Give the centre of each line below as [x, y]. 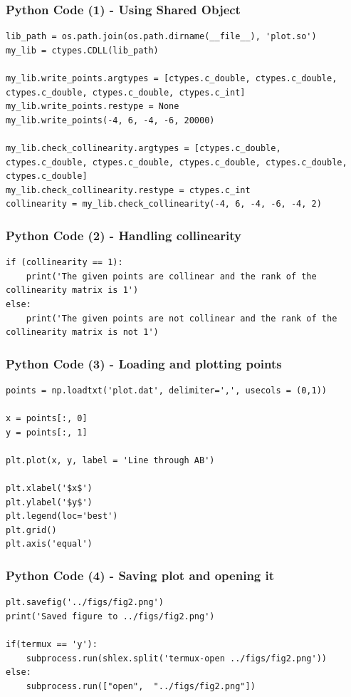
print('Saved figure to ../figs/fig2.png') [110, 616]
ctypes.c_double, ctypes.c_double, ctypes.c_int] [126, 92]
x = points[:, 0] [47, 419]
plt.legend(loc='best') [62, 516]
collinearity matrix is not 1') [82, 332]
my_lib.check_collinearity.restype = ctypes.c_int [128, 190]
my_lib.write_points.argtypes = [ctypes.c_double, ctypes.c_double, [172, 78]
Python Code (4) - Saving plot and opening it [140, 575]
